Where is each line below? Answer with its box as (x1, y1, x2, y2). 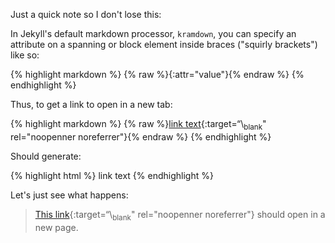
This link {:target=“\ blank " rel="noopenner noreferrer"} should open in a (34, 208, 326, 223)
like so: (10, 49, 40, 61)
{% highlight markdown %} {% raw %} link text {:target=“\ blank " (10, 118, 267, 132)
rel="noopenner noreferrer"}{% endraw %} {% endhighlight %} (10, 130, 272, 143)
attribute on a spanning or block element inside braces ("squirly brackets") (10, 39, 318, 50)
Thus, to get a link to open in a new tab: (10, 99, 173, 110)
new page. (34, 221, 79, 233)
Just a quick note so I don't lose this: (10, 9, 162, 20)
